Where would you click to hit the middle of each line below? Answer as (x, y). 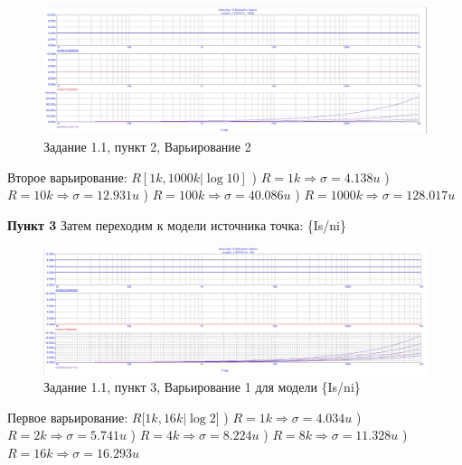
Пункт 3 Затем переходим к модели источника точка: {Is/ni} (177, 224)
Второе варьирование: (67, 177)
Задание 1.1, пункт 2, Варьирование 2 (147, 146)
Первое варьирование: (68, 417)
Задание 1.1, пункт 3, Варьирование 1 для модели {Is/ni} (202, 387)
